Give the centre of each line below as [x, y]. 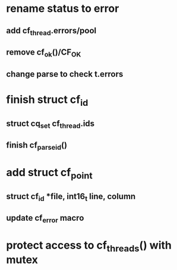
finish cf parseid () [37, 146]
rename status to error [63, 9]
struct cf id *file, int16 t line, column [71, 197]
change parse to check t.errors [65, 74]
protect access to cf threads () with [89, 246]
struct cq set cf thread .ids [50, 124]
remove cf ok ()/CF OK [44, 53]
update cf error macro [45, 219]
